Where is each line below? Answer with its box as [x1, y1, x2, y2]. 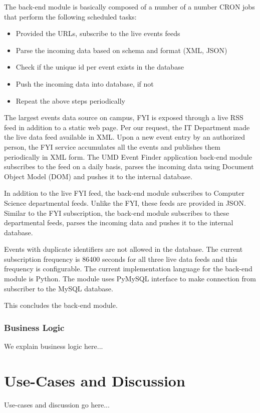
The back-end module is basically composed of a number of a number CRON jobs [4, 2, 255, 12]
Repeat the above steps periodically [16, 95, 125, 106]
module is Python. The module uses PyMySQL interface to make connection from [4, 273, 256, 284]
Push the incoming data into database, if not [16, 78, 154, 89]
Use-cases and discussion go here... [4, 399, 110, 409]
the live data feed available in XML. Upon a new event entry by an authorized [4, 132, 245, 142]
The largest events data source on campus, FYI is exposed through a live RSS [4, 112, 243, 123]
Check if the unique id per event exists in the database [16, 62, 184, 72]
